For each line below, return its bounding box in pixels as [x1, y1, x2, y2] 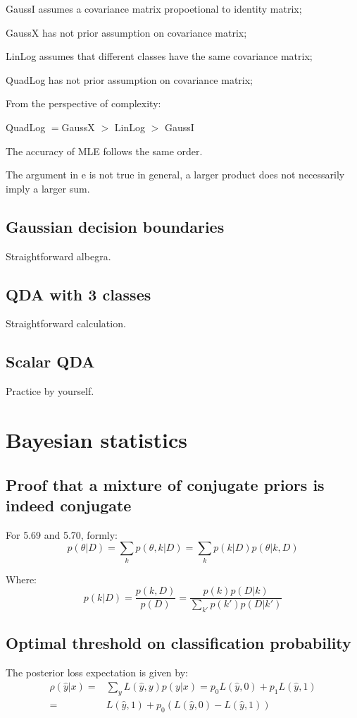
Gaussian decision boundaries [6, 215, 225, 237]
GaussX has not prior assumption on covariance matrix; [6, 25, 247, 39]
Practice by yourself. [6, 384, 94, 398]
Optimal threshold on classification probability [6, 632, 351, 654]
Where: [6, 571, 37, 586]
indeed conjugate [6, 494, 132, 516]
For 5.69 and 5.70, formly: [6, 527, 118, 542]
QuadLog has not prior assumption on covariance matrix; [6, 72, 253, 87]
